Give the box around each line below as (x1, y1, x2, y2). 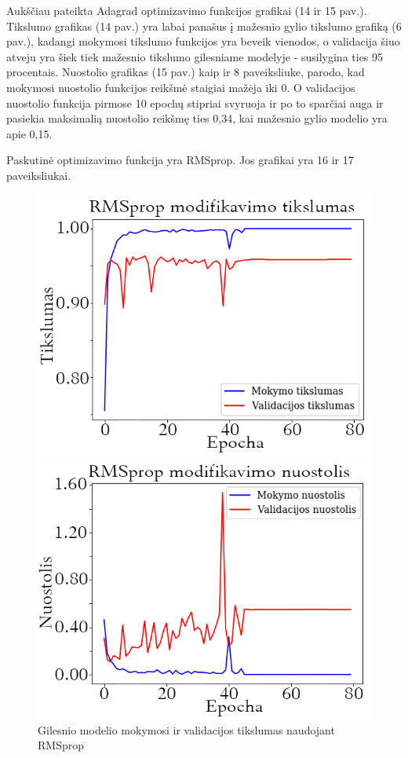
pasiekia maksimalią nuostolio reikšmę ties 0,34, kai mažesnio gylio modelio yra (6, 110, 388, 126)
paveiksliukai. (6, 167, 71, 183)
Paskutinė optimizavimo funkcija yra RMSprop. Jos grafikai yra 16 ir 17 (6, 152, 354, 168)
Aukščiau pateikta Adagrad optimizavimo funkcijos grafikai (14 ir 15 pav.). (6, 2, 367, 18)
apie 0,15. (6, 125, 53, 141)
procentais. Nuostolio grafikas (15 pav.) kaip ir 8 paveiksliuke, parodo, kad (6, 64, 365, 80)
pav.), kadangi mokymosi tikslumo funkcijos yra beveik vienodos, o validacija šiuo (6, 33, 400, 49)
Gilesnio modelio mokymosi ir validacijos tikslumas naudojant (38, 721, 335, 738)
